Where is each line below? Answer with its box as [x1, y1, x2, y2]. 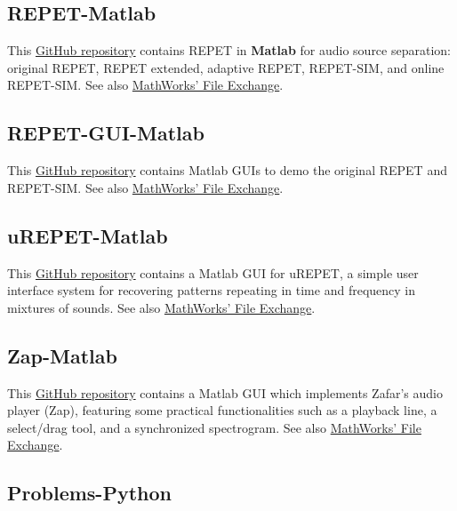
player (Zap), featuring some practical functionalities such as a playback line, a [7, 401, 437, 419]
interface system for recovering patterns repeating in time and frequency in [7, 281, 416, 299]
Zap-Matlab [7, 341, 117, 369]
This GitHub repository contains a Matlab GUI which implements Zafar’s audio [7, 383, 443, 402]
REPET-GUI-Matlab [7, 119, 204, 147]
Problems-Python [7, 479, 172, 507]
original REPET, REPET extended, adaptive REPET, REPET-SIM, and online [7, 58, 445, 76]
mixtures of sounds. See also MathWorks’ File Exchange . [7, 298, 316, 316]
